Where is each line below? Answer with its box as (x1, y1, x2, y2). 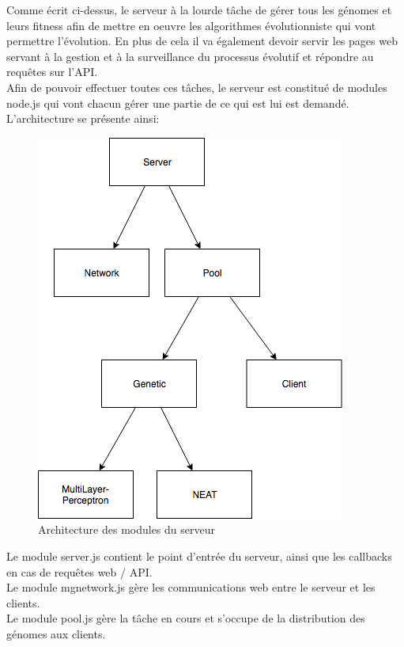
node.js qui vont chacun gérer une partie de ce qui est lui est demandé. (6, 94, 349, 111)
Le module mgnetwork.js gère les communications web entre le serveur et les (6, 579, 376, 596)
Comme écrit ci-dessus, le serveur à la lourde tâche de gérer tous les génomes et (6, 2, 392, 17)
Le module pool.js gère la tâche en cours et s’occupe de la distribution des (6, 610, 365, 626)
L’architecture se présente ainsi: (6, 110, 160, 127)
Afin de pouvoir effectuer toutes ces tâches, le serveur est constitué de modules (6, 78, 387, 95)
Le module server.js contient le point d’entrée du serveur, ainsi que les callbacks (6, 547, 392, 564)
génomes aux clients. (6, 625, 106, 641)
